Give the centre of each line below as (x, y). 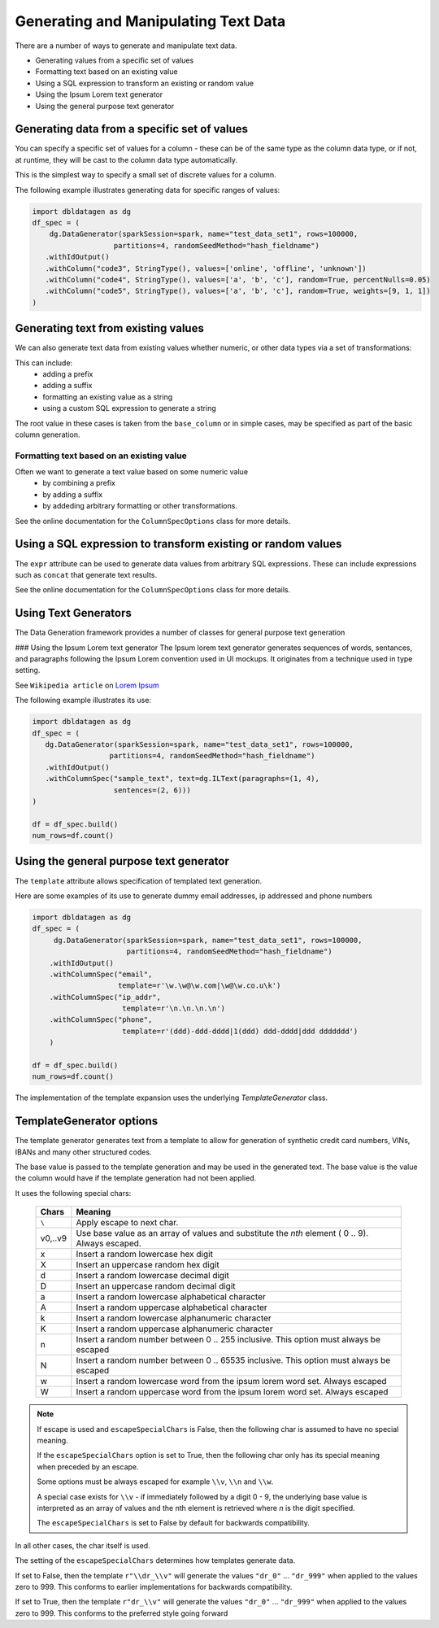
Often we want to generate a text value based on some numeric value (131, 472)
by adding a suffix (73, 494)
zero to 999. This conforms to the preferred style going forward (122, 1613)
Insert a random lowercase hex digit (144, 1255)
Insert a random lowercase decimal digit (152, 1276)
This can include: (44, 363)
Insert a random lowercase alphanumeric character (174, 1318)
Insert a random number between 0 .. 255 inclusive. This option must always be (228, 1340)
